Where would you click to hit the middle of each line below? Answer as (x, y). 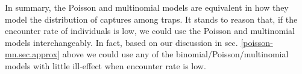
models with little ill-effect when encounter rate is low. (105, 65)
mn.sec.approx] (33, 54)
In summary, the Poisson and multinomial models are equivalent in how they (147, 7)
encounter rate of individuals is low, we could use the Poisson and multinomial (150, 31)
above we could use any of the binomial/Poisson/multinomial (175, 54)
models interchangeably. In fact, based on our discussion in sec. (121, 42)
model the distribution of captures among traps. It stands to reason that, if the (151, 19)
